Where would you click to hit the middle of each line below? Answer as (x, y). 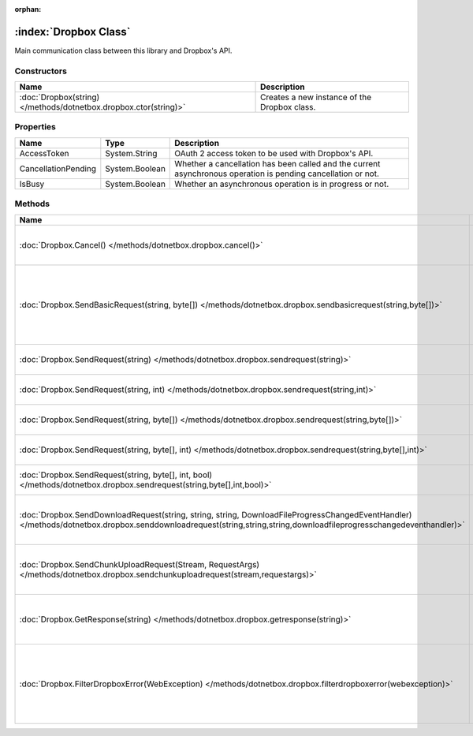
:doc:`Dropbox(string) (60, 97)
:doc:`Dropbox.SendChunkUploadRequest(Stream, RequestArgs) (140, 564)
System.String (131, 153)
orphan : (28, 9)
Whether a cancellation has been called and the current (277, 163)
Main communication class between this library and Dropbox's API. (123, 50)
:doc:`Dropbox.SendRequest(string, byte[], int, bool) (116, 475)
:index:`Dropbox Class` (73, 32)
